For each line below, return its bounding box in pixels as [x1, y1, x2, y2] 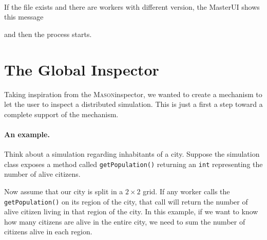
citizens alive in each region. [4, 226, 92, 237]
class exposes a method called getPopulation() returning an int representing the [4, 158, 263, 169]
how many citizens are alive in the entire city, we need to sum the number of [4, 216, 245, 227]
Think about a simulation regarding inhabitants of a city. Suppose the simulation [4, 149, 260, 159]
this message [4, 11, 44, 22]
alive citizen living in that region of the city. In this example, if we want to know [4, 206, 258, 217]
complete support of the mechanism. [4, 108, 119, 119]
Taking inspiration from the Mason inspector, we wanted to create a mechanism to [4, 88, 262, 99]
